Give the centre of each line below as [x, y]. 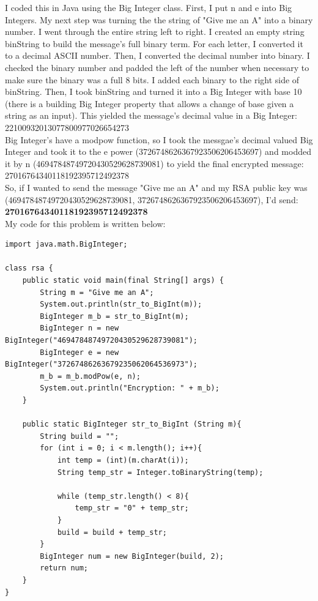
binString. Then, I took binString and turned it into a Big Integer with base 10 [153, 91]
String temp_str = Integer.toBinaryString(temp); [160, 472]
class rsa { [29, 268]
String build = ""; [79, 436]
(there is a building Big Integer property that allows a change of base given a [150, 103]
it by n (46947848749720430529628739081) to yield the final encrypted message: [154, 163]
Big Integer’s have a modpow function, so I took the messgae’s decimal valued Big [159, 139]
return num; [64, 568]
